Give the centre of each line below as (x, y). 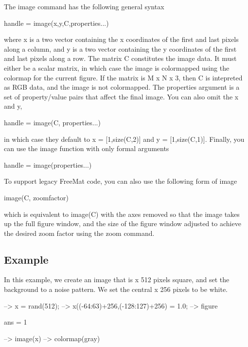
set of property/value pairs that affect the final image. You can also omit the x (121, 96)
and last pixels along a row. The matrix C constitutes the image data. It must (120, 58)
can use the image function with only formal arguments (87, 148)
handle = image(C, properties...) (52, 122)
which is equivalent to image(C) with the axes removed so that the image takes (122, 214)
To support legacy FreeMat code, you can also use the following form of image (121, 181)
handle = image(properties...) (48, 164)
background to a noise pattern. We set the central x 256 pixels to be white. (116, 289)
